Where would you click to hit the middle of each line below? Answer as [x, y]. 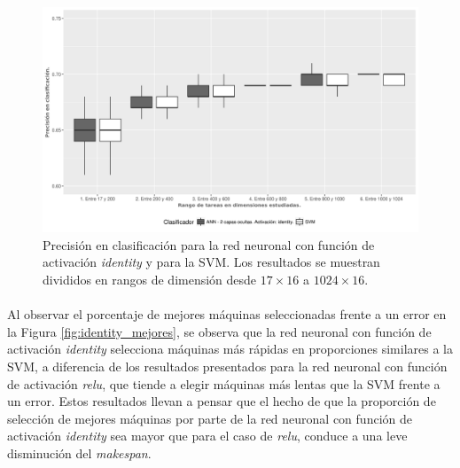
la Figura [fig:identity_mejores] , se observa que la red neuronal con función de [219, 331]
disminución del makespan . [79, 452]
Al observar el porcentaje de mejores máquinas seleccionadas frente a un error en [227, 314]
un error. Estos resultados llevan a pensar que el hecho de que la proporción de [222, 401]
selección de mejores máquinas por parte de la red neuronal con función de [210, 418]
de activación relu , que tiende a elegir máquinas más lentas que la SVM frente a [224, 383]
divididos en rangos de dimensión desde [150, 280]
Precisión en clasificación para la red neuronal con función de [209, 244]
